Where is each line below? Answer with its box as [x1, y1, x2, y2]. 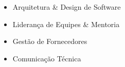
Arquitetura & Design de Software [12, 2, 121, 12]
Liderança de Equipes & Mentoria [12, 18, 120, 29]
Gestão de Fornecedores [12, 36, 87, 47]
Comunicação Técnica [12, 53, 81, 63]
